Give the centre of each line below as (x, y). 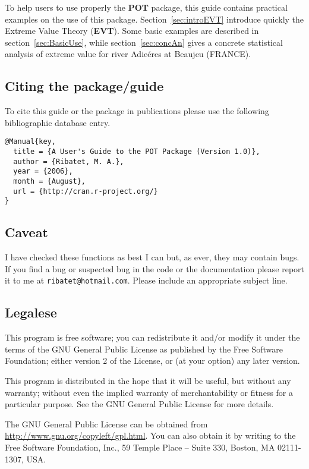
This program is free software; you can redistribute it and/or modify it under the (152, 337)
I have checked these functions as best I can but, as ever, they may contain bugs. (152, 257)
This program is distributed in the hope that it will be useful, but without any (148, 380)
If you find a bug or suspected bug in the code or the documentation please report (155, 268)
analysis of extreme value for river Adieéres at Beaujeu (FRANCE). (128, 54)
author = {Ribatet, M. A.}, (69, 161)
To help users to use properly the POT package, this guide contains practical (146, 7)
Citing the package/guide (84, 86)
